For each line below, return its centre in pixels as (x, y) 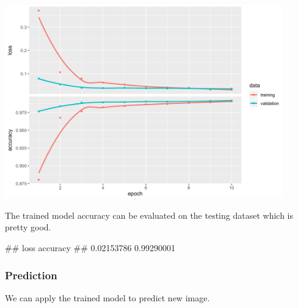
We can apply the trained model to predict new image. (107, 297)
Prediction (31, 275)
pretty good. (28, 227)
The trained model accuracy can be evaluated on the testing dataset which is (149, 215)
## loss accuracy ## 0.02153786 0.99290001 (90, 248)
